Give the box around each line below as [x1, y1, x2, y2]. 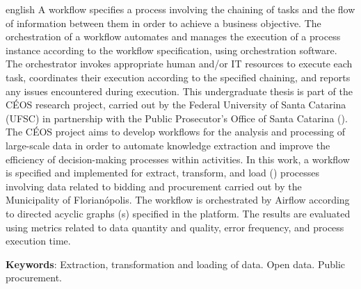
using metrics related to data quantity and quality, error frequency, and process [6, 220, 344, 234]
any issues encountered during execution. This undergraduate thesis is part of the [6, 83, 353, 98]
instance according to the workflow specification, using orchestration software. [6, 42, 337, 57]
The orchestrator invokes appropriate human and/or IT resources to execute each [6, 56, 353, 71]
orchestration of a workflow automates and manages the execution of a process [6, 29, 341, 44]
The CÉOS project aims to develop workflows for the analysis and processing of [6, 124, 346, 139]
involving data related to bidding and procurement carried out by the [6, 179, 302, 193]
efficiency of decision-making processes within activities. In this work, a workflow [6, 151, 350, 166]
